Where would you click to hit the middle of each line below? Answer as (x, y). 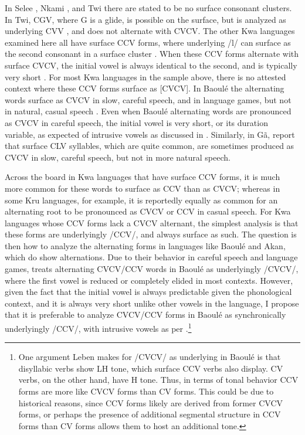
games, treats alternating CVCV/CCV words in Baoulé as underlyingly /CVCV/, (152, 269)
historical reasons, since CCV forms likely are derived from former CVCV (151, 402)
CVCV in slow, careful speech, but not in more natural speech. (118, 157)
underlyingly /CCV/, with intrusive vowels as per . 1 (98, 327)
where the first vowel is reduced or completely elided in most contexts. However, (149, 280)
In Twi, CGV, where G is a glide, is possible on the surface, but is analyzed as (145, 19)
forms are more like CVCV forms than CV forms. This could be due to (146, 391)
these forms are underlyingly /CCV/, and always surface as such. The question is (151, 234)
